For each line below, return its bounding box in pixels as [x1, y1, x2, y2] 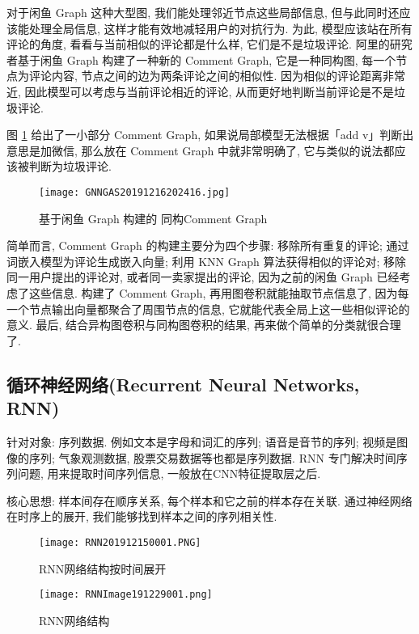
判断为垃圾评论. [28, 158, 112, 175]
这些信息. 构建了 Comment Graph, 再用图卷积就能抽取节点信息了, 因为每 [28, 284, 409, 301]
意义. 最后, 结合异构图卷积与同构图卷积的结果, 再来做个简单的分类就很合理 [6, 316, 401, 333]
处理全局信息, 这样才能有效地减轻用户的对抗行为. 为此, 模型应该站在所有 [28, 19, 413, 36]
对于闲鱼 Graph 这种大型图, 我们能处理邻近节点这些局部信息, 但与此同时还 [6, 4, 400, 20]
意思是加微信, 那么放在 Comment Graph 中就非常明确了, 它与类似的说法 [6, 142, 383, 158]
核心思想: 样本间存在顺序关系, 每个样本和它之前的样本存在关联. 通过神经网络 [6, 492, 413, 509]
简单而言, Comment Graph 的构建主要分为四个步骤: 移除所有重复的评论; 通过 [6, 237, 409, 254]
